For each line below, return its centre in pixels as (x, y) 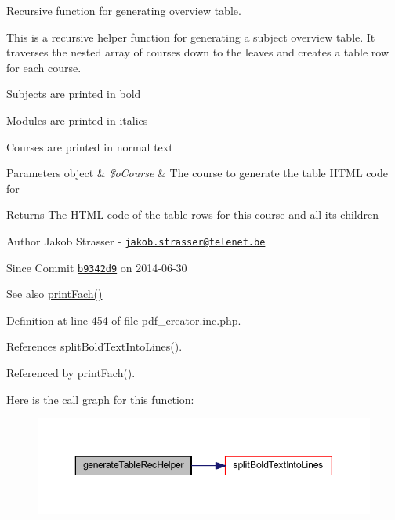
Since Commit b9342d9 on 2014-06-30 (97, 267)
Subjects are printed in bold (74, 94)
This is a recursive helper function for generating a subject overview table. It (191, 36)
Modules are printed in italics (77, 120)
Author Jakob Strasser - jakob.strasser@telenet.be (136, 240)
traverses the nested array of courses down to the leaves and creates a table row (197, 52)
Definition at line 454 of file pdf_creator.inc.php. (124, 320)
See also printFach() (54, 294)
